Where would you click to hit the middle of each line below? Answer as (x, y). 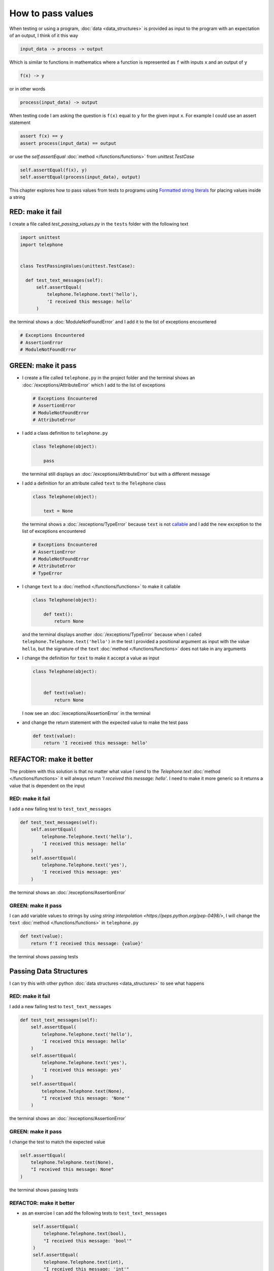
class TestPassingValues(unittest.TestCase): (78, 266)
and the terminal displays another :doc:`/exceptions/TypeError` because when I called (112, 634)
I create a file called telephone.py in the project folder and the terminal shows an (109, 378)
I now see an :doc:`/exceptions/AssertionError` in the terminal (86, 713)
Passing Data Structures (49, 971)
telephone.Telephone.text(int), (84, 1262)
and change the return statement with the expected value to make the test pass (105, 722)
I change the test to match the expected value (57, 1142)
